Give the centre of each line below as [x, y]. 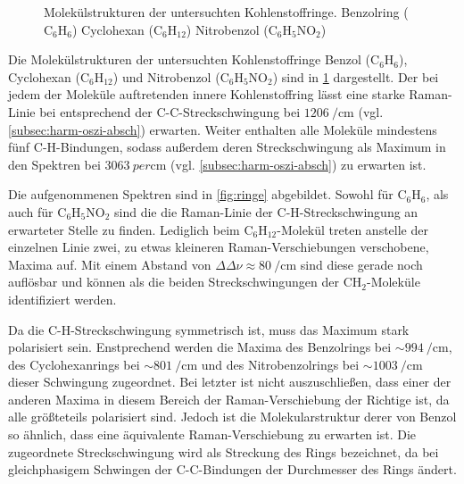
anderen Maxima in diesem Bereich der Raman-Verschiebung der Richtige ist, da [229, 399]
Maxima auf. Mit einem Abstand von [110, 264]
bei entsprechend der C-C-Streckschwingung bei [170, 111]
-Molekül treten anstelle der [352, 229]
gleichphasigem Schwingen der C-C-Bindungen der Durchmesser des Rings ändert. [232, 469]
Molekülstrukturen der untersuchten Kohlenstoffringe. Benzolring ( [226, 12]
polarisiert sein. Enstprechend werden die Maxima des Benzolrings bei [200, 347]
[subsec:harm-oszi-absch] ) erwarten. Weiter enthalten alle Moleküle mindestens [223, 129]
